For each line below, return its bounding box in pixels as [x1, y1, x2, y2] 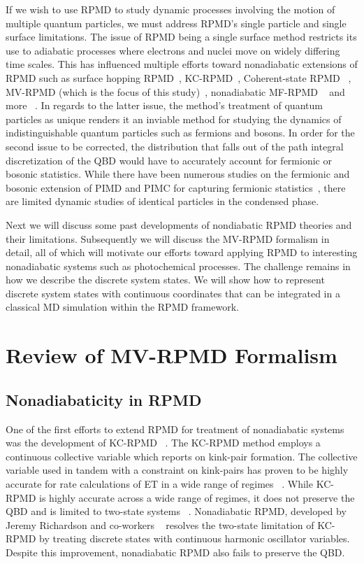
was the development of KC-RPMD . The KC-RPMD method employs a [6, 435, 321, 450]
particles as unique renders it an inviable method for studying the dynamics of [6, 111, 342, 126]
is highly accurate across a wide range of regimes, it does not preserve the [39, 490, 355, 505]
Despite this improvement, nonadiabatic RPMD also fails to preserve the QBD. [6, 544, 345, 559]
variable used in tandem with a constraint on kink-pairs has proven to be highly [6, 463, 349, 477]
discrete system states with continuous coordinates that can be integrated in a [6, 285, 340, 300]
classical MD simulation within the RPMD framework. [6, 299, 239, 314]
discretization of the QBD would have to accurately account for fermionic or [6, 153, 332, 167]
